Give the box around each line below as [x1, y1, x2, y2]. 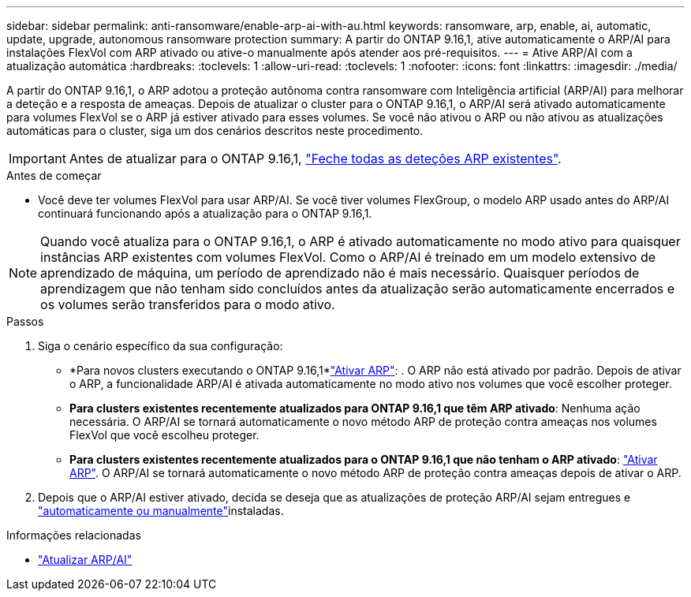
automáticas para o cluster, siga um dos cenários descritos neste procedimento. [6, 124, 424, 137]
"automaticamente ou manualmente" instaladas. [38, 504, 284, 517]
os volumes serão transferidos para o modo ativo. [40, 297, 335, 312]
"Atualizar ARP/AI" [38, 553, 133, 566]
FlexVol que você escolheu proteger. [69, 428, 260, 442]
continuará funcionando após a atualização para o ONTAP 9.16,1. [38, 207, 372, 220]
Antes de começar [6, 169, 102, 182]
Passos [6, 315, 44, 328]
